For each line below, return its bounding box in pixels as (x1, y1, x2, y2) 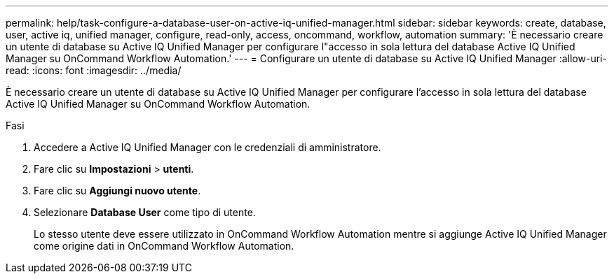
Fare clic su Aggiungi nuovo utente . (34, 185, 201, 196)
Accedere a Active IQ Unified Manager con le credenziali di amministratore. (34, 141, 381, 153)
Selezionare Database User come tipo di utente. (34, 206, 256, 218)
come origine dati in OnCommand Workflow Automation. (34, 240, 294, 252)
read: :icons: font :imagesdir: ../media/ (6, 64, 182, 76)
